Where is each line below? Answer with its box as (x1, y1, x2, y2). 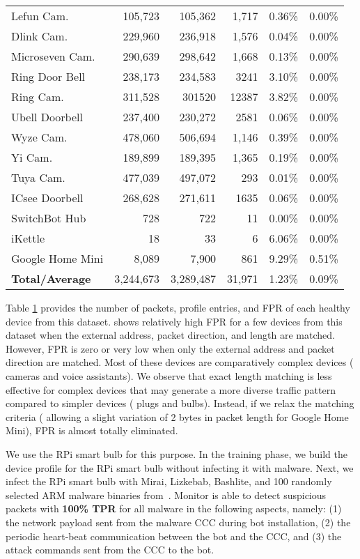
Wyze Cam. (11, 129, 68, 145)
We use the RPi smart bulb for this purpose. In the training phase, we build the (6, 446, 347, 461)
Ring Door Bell (11, 68, 86, 84)
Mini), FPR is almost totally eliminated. (6, 423, 178, 438)
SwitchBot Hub (11, 210, 86, 226)
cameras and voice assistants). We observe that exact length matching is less (6, 368, 332, 383)
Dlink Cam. (11, 28, 68, 44)
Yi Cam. (11, 149, 53, 165)
